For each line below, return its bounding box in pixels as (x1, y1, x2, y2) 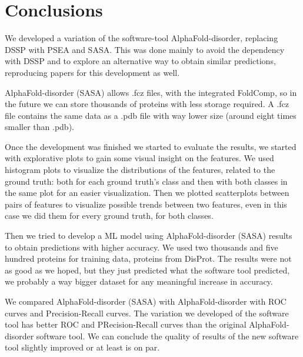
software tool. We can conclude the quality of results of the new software (36, 329, 299, 342)
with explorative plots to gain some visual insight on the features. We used (5, 152, 274, 164)
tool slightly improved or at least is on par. (5, 341, 160, 353)
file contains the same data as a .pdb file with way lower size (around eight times (5, 109, 297, 121)
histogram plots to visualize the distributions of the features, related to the (5, 164, 275, 176)
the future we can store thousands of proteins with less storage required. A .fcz (5, 98, 289, 110)
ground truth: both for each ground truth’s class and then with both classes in (5, 175, 288, 187)
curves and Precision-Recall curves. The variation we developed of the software (5, 306, 289, 319)
